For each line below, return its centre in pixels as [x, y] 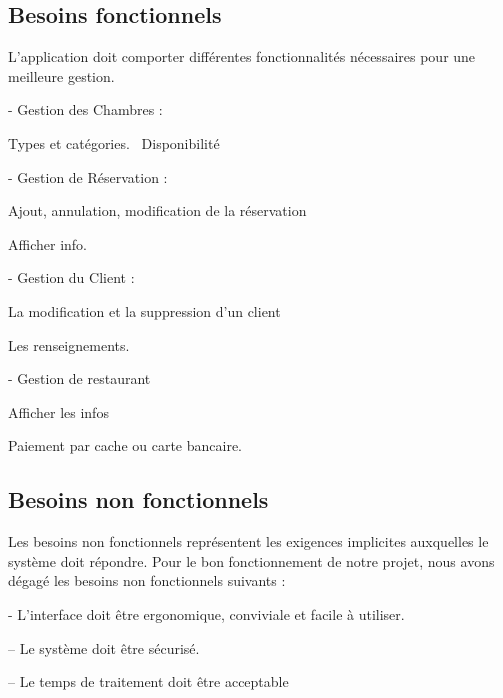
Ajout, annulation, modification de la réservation [157, 210]
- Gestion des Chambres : [85, 109]
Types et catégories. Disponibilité [114, 142]
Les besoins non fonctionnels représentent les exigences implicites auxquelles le [248, 541]
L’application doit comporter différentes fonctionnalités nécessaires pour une [242, 56]
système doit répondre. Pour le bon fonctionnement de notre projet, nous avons [251, 560]
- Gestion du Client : [71, 277]
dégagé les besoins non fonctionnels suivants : [147, 580]
